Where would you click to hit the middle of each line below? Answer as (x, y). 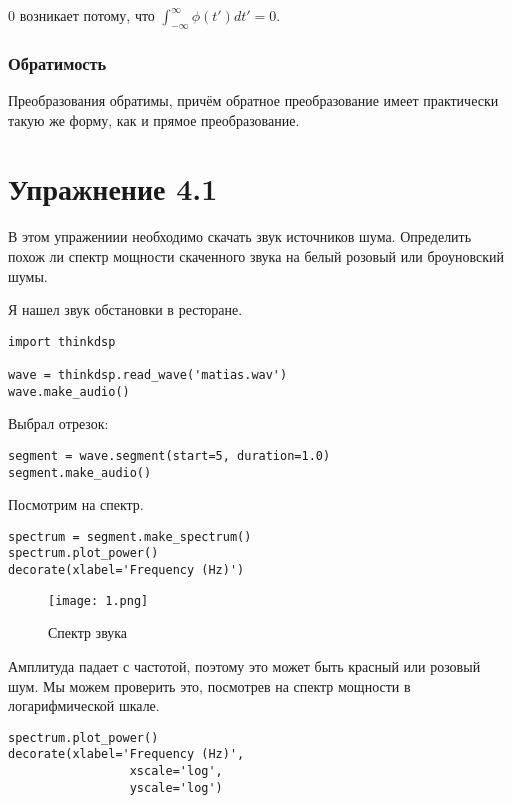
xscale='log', (176, 771)
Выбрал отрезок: (58, 423)
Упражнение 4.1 (113, 188)
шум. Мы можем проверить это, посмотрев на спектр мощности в (209, 685)
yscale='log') (176, 787)
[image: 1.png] (98, 600)
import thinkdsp (62, 341)
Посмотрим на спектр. (76, 504)
